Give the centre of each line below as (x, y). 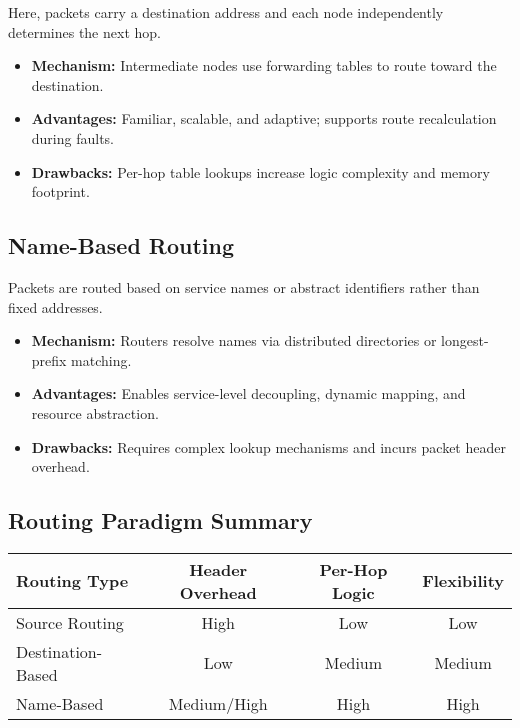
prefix (49, 359)
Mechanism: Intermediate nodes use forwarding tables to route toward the (264, 65)
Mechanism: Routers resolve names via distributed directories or (234, 340)
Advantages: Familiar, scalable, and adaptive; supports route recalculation (264, 118)
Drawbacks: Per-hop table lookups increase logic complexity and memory (260, 171)
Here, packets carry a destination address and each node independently (226, 12)
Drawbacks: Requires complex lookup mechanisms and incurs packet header (268, 446)
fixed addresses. (55, 306)
